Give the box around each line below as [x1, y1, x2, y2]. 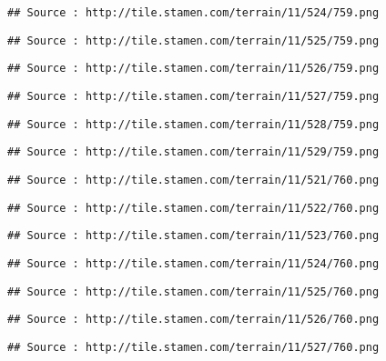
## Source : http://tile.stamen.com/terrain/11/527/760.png [7, 340, 380, 354]
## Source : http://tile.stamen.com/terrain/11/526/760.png [7, 313, 380, 326]
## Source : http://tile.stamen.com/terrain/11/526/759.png [7, 62, 380, 75]
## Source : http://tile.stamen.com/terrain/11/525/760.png [7, 285, 380, 298]
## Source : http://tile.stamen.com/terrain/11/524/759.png [7, 6, 380, 19]
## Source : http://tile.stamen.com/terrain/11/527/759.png [7, 89, 380, 103]
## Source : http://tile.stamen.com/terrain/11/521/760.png [7, 173, 380, 186]
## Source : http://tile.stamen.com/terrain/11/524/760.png [7, 256, 380, 270]
